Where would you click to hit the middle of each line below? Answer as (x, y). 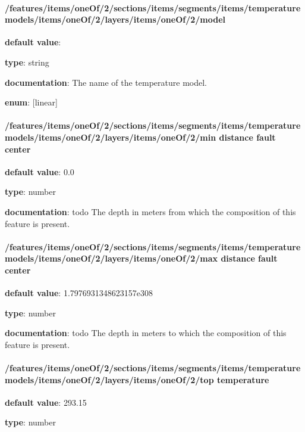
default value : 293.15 (46, 402)
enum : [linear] (31, 102)
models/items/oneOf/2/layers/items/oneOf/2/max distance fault (141, 258)
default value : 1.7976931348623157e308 (79, 293)
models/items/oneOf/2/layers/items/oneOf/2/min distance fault (140, 137)
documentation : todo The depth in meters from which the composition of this (150, 211)
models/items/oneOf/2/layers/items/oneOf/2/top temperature (137, 379)
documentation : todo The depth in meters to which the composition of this (146, 333)
